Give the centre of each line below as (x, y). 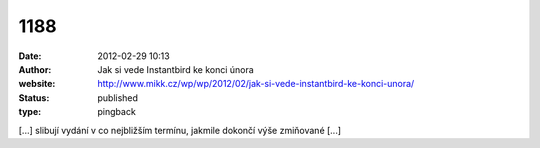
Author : (35, 69)
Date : (30, 56)
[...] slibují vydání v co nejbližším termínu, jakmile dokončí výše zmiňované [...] (180, 130)
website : (37, 84)
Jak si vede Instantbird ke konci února (175, 69)
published (118, 97)
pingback (117, 112)
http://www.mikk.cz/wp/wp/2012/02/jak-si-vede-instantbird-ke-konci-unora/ (256, 84)
